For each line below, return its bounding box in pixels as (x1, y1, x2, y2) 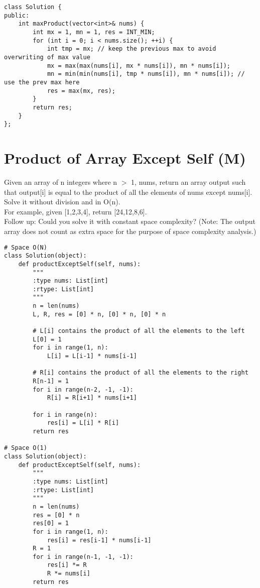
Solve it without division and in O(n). (4, 196, 120, 207)
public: (4, 12, 30, 19)
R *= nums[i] (47, 570, 90, 577)
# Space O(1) (4, 444, 47, 452)
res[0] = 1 (33, 520, 69, 527)
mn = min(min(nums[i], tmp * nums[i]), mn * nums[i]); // (47, 70, 245, 78)
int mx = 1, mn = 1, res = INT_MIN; (33, 28, 155, 36)
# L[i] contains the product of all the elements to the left (33, 327, 245, 335)
